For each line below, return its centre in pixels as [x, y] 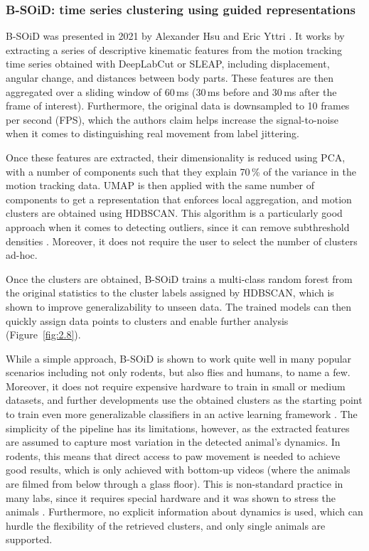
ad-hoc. [22, 255]
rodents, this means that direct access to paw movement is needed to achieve [173, 455]
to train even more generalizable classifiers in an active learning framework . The [182, 414]
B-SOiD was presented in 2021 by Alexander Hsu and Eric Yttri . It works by [175, 36]
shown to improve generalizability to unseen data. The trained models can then [179, 306]
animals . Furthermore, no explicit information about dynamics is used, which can [184, 512]
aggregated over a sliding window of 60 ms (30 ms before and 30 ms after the [171, 91]
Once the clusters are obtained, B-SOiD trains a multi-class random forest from [179, 278]
